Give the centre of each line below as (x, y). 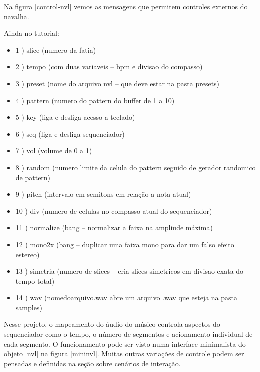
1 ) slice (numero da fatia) (56, 50)
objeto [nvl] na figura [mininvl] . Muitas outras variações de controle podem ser (124, 354)
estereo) (28, 254)
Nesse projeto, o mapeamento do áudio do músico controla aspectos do (112, 324)
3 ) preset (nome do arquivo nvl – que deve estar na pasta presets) (118, 83)
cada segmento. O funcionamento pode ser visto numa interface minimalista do (125, 344)
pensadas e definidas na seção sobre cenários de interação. (92, 363)
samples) (29, 307)
